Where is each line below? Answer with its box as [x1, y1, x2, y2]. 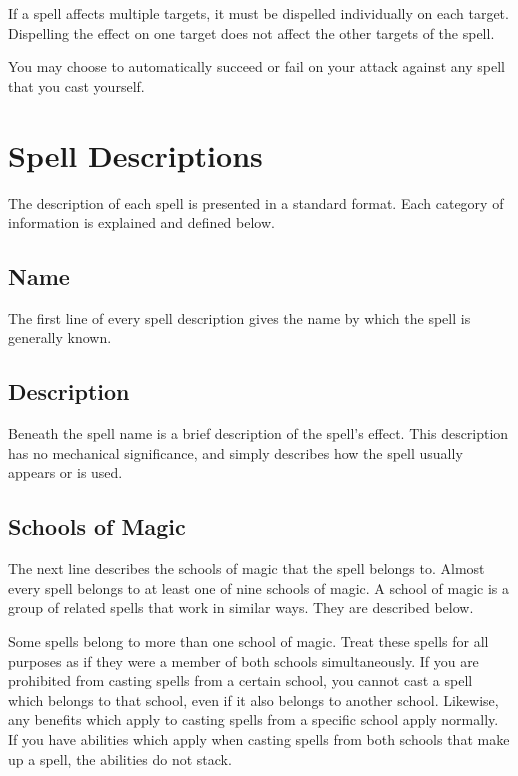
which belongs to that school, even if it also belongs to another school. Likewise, [8, 689, 499, 710]
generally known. [8, 327, 112, 348]
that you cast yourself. [8, 75, 145, 96]
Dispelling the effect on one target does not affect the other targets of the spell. [8, 22, 495, 43]
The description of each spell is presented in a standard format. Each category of [8, 192, 504, 213]
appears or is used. [8, 462, 123, 483]
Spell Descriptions [8, 134, 263, 175]
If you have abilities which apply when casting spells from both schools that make [8, 729, 510, 750]
